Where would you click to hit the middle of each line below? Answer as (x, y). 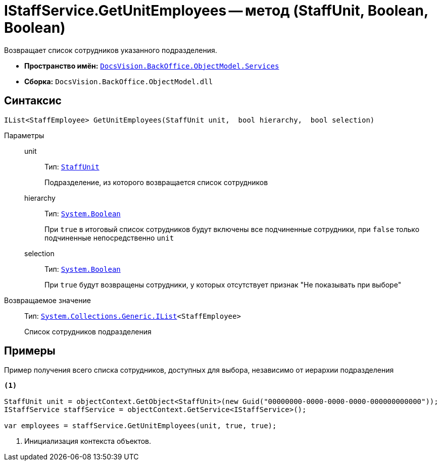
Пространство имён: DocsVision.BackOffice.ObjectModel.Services (152, 66)
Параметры (24, 135)
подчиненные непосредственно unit (109, 238)
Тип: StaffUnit (72, 166)
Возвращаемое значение (47, 300)
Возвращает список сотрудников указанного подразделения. (111, 50)
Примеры (30, 351)
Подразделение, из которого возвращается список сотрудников (156, 182)
